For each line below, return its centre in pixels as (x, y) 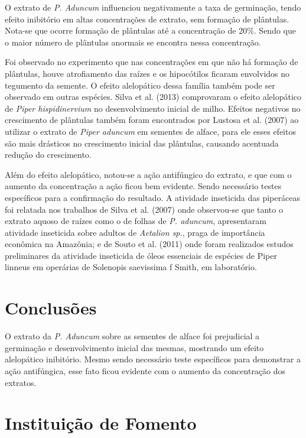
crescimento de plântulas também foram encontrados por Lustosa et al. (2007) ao (152, 120)
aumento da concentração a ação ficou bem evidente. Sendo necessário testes (143, 186)
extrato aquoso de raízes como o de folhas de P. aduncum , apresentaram (136, 221)
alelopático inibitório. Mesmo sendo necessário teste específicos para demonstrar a (153, 359)
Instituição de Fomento (101, 423)
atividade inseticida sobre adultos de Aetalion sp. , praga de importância (135, 232)
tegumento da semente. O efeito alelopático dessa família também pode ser (140, 85)
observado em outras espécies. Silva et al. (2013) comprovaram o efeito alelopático (153, 97)
